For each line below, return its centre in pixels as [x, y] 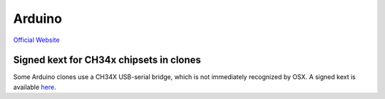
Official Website [36, 40]
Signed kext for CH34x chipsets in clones [107, 60]
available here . [35, 87]
